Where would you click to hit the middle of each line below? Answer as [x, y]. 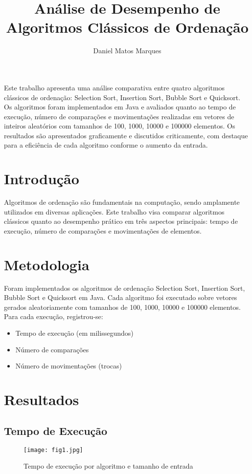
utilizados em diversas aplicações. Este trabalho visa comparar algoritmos [114, 211]
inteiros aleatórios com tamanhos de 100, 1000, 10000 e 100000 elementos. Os [120, 126]
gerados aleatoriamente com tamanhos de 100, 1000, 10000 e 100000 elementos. [123, 307]
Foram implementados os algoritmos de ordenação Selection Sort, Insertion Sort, [125, 288]
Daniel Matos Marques [127, 51]
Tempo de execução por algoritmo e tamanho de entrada [108, 466]
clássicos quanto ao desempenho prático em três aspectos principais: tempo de [121, 221]
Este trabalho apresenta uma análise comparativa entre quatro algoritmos [115, 87]
